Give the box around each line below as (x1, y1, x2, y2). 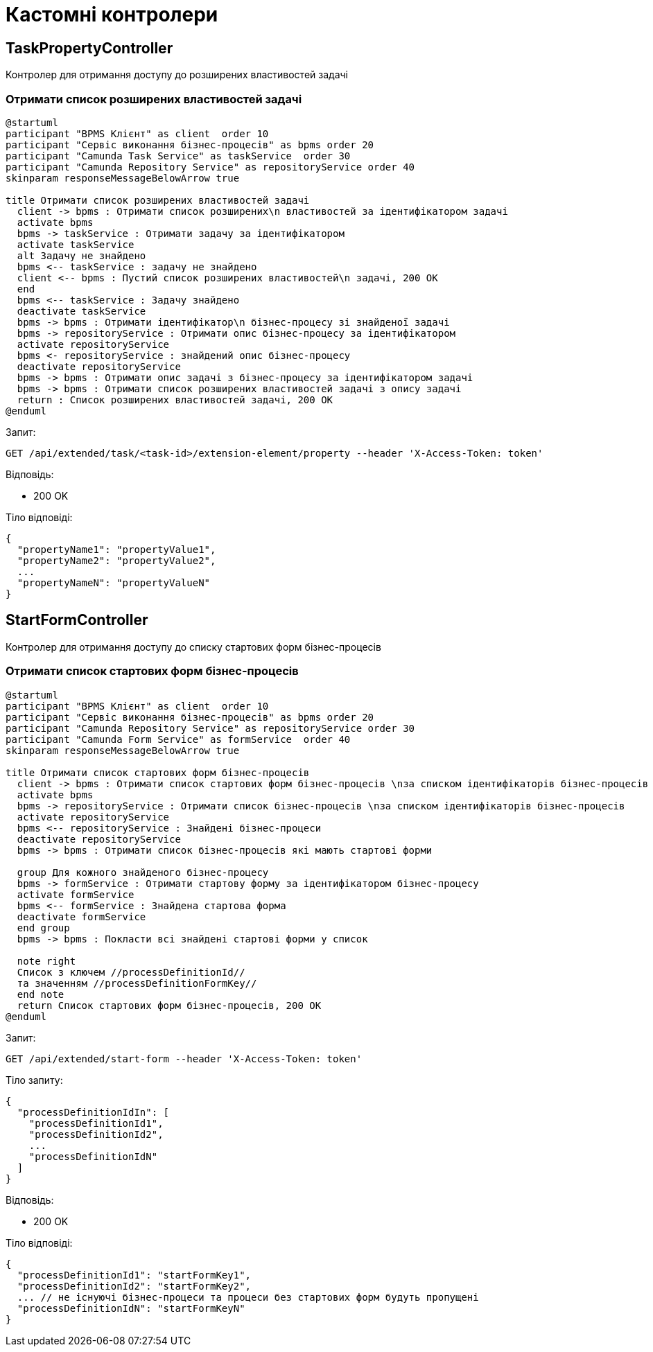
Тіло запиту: (6, 1073, 63, 1086)
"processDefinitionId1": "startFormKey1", (17, 1269, 252, 1281)
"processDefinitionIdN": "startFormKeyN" (17, 1302, 245, 1314)
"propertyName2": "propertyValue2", (17, 554, 216, 566)
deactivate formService (17, 911, 146, 922)
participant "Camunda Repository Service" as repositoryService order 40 (6, 161, 415, 173)
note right (17, 955, 76, 967)
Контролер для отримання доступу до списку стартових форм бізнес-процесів (6, 640, 381, 653)
